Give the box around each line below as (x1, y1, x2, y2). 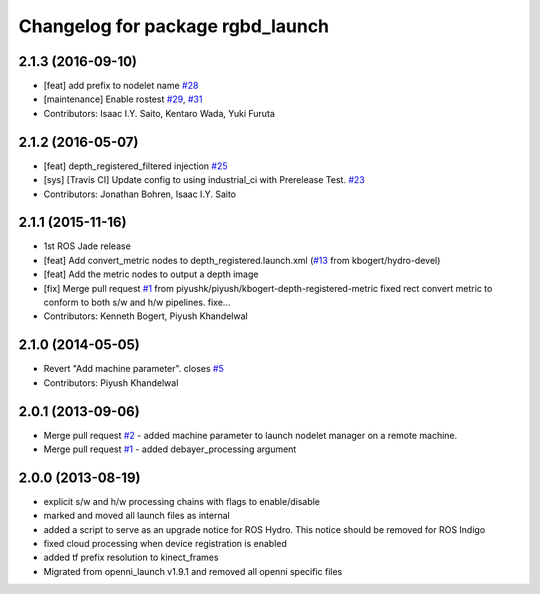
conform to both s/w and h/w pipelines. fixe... (43, 296, 231, 308)
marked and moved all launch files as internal (43, 510, 230, 522)
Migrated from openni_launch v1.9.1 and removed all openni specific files (43, 565, 343, 577)
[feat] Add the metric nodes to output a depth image (43, 268, 259, 280)
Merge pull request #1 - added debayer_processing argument (43, 443, 297, 455)
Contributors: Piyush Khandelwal (43, 376, 179, 389)
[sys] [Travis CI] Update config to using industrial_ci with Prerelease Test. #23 (43, 174, 365, 186)
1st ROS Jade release (43, 240, 132, 252)
